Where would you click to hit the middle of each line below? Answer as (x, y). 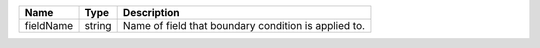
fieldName (49, 25)
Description (151, 12)
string (98, 25)
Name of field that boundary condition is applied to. (243, 25)
